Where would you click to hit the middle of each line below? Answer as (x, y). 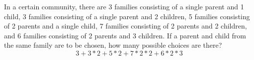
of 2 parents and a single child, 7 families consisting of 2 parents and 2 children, (126, 26)
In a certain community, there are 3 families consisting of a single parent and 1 (124, 6)
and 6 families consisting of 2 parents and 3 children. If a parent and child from (125, 35)
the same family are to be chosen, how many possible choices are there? (113, 45)
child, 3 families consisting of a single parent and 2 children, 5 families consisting (127, 16)
